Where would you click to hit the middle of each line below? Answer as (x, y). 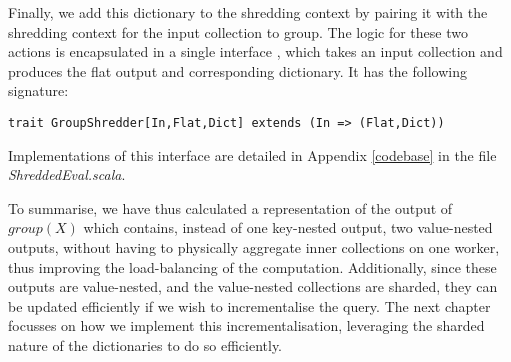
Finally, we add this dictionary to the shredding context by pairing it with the (248, 12)
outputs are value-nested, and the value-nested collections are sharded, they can (253, 286)
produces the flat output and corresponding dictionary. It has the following (237, 70)
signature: (38, 90)
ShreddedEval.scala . (67, 174)
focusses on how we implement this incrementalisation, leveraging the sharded (246, 325)
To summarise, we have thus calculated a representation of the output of (230, 207)
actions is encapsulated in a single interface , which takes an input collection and (255, 51)
